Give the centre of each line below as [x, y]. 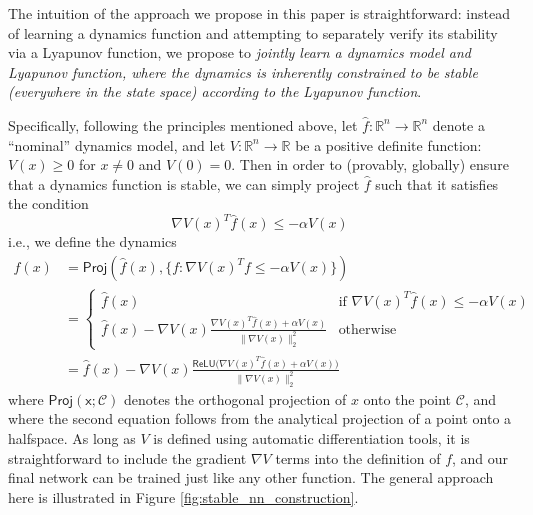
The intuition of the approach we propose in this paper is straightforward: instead [259, 13]
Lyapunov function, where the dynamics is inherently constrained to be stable [243, 71]
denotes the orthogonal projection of [235, 398]
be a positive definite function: [388, 144]
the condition [48, 203]
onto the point [407, 398]
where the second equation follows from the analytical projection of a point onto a [260, 418]
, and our [480, 457]
